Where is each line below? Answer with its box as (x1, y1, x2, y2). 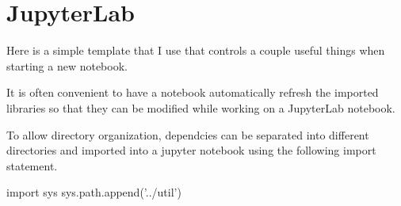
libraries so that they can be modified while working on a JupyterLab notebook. (6, 99, 395, 116)
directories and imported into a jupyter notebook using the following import (6, 142, 376, 158)
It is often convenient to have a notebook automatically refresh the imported (6, 84, 379, 101)
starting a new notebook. (6, 57, 128, 74)
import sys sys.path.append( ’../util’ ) (6, 184, 181, 200)
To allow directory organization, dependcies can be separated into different (6, 126, 369, 143)
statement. (6, 157, 58, 174)
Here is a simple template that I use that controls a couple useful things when (6, 42, 385, 59)
